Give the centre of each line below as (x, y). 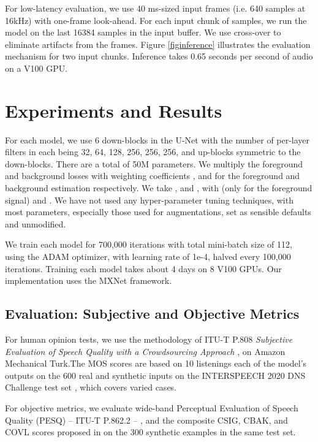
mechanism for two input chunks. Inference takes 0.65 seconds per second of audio (159, 56)
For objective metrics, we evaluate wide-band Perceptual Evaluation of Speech (152, 407)
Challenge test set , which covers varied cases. (91, 387)
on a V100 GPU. (36, 68)
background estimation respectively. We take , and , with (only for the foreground (159, 188)
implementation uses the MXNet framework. (89, 280)
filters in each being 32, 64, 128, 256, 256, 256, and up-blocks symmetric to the (153, 152)
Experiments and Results (114, 110)
